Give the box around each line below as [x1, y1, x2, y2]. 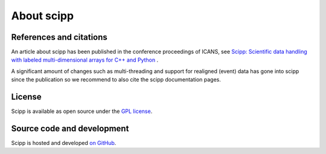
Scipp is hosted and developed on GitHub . [11, 140, 117, 147]
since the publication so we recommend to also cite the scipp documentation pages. [11, 76, 222, 83]
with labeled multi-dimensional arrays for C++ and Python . [11, 56, 159, 63]
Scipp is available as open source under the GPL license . [11, 107, 153, 115]
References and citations [11, 32, 108, 42]
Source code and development [11, 123, 129, 133]
